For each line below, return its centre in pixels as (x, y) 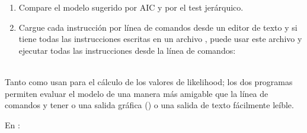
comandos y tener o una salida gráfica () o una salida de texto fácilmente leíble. (149, 105)
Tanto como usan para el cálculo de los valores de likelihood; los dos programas (149, 81)
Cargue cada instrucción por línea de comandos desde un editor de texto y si (158, 27)
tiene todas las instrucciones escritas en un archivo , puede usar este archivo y (160, 39)
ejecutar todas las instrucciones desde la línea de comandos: (127, 50)
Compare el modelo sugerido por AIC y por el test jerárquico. (131, 7)
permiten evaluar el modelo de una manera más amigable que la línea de (137, 93)
